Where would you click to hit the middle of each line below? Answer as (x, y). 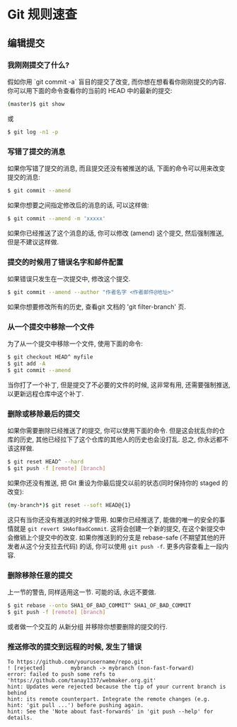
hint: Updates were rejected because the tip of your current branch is (117, 687)
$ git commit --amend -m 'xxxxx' (57, 218)
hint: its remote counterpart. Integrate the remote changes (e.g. (109, 699)
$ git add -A (27, 364)
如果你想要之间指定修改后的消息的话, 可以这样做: (79, 205)
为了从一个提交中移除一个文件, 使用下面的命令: (75, 344)
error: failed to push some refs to (61, 674)
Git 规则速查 (42, 15)
